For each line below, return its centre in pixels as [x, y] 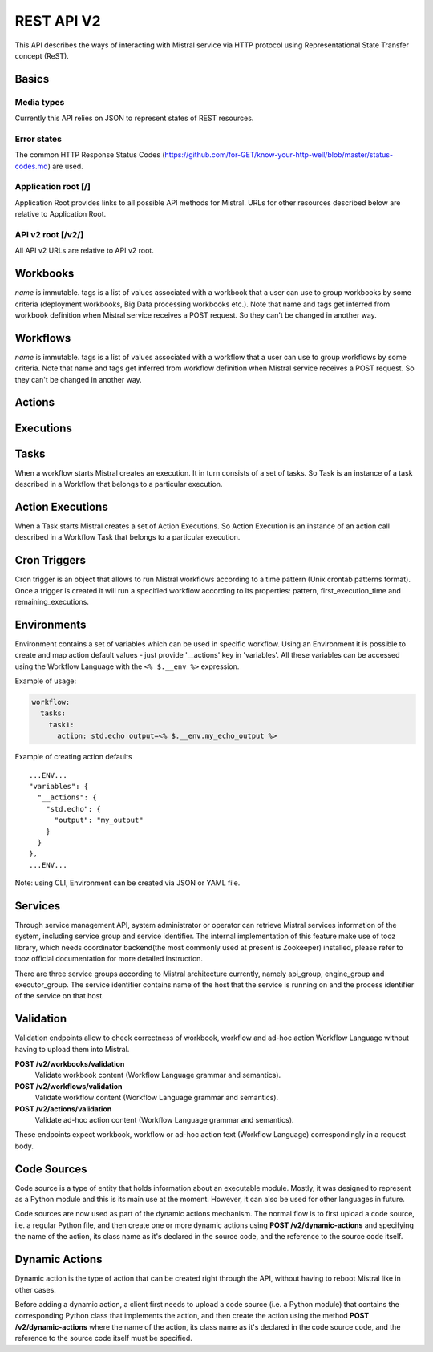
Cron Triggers [51, 560]
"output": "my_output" [99, 820]
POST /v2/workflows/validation [69, 1086]
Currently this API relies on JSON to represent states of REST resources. [134, 118]
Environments [51, 624]
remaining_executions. [52, 601]
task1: [61, 725]
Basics [32, 79]
